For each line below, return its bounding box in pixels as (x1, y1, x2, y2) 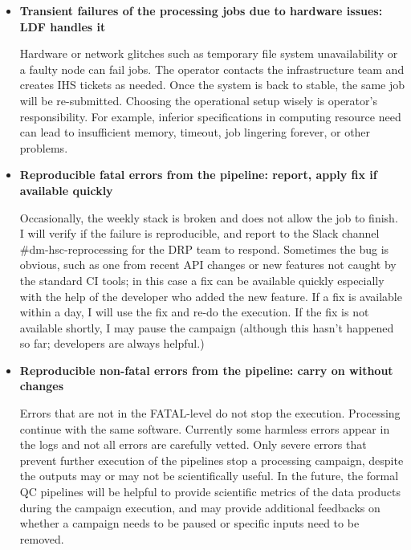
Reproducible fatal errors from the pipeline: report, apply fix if (19, 166, 377, 183)
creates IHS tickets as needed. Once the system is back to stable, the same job (19, 76, 405, 93)
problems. (19, 139, 68, 156)
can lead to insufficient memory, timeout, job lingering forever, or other (19, 124, 371, 141)
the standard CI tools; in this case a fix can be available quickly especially (19, 271, 385, 288)
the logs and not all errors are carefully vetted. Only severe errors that (19, 436, 367, 453)
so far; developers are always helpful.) (19, 335, 205, 352)
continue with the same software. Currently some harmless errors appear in (19, 420, 390, 437)
